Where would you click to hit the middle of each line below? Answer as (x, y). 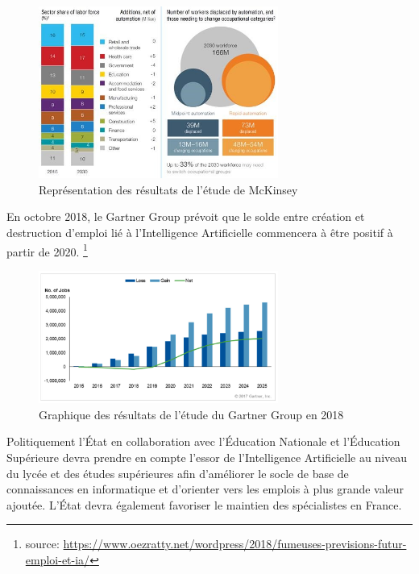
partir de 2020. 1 (47, 250)
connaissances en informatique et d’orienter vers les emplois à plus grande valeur (205, 489)
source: (42, 544)
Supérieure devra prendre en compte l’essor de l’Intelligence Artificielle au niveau (207, 458)
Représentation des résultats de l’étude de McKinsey (168, 189)
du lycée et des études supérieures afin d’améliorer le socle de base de (178, 473)
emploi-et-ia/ (58, 560)
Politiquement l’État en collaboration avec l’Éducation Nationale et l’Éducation (203, 441)
